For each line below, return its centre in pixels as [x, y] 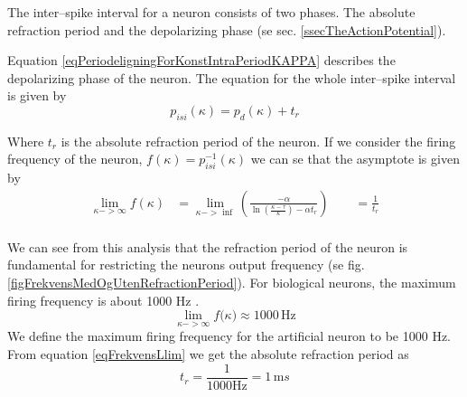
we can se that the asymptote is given [355, 159]
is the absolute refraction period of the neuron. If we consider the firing [258, 141]
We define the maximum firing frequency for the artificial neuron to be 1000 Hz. [229, 336]
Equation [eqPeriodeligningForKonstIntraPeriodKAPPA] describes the [201, 60]
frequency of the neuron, [75, 159]
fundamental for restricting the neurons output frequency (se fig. [186, 265]
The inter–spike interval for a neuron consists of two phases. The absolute [211, 12]
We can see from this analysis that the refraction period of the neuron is [208, 246]
